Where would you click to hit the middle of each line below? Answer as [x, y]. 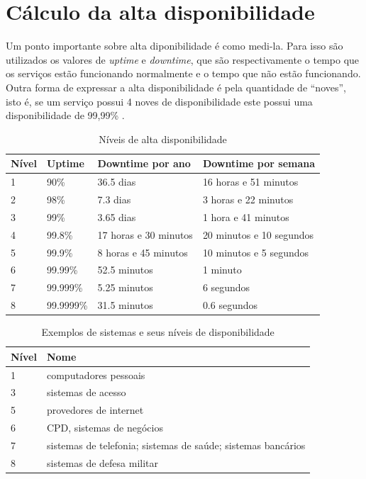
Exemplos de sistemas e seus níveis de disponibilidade [158, 332]
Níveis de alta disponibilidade [163, 139]
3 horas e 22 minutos [248, 199]
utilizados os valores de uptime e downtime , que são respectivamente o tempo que [183, 59]
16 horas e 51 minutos [250, 182]
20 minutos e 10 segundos [258, 234]
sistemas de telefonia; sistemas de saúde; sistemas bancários [176, 445]
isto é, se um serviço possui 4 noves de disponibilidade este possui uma [159, 101]
